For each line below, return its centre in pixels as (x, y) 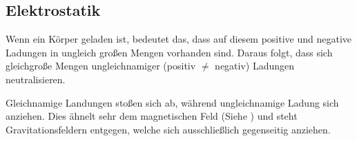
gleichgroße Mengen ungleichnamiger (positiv (101, 66)
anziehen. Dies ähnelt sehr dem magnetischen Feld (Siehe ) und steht (152, 116)
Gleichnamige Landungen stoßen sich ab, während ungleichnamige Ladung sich (172, 102)
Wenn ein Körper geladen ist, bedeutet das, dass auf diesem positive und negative (179, 39)
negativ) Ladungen (255, 66)
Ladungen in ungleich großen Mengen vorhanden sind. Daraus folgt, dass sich (169, 52)
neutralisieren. (36, 79)
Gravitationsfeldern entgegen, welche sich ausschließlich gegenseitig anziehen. (168, 129)
